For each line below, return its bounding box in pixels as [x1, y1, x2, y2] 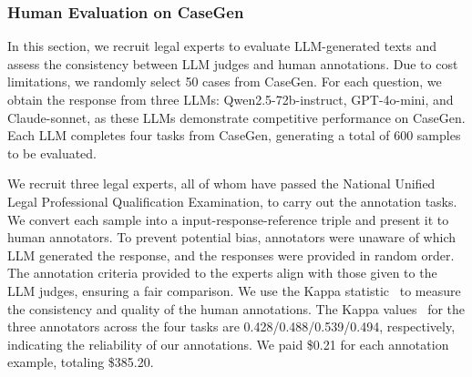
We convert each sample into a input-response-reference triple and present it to [7, 209, 449, 229]
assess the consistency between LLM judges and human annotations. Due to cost [7, 54, 458, 73]
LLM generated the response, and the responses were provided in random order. [7, 245, 455, 264]
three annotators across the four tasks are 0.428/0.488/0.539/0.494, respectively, [7, 317, 456, 336]
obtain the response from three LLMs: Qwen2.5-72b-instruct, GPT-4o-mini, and [7, 90, 454, 108]
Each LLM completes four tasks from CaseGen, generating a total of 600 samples [7, 126, 461, 145]
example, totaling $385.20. [7, 352, 154, 372]
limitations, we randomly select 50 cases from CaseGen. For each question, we [7, 72, 442, 91]
